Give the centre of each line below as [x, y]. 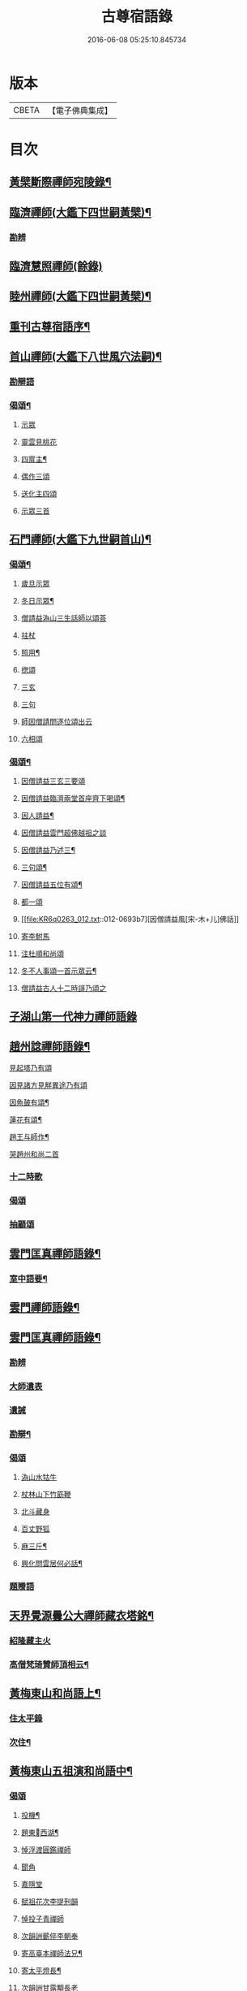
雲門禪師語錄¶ [45, 1307]
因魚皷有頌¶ [29, 1102]
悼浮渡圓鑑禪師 [46, 1850]
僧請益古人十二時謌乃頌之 [64, 989]
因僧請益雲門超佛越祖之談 [64, 833]
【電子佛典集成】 [80, 110]
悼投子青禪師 [42, 1919]
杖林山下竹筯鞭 [46, 1495]
